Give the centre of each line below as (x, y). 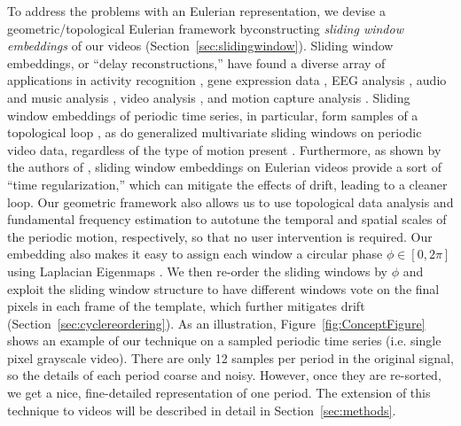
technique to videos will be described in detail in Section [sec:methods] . (202, 410)
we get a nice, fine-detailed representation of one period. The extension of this (219, 393)
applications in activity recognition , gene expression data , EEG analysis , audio (227, 80)
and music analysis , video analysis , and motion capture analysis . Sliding (209, 97)
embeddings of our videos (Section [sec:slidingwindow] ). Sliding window (200, 46)
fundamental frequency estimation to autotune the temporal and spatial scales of (227, 219)
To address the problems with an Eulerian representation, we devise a (196, 11)
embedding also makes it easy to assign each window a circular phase (195, 254)
